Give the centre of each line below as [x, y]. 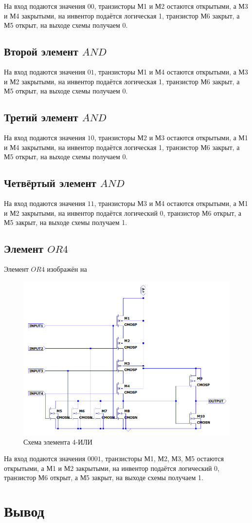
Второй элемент [41, 51]
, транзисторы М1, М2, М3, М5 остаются [162, 458]
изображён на [67, 269]
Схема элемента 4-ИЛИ [58, 442]
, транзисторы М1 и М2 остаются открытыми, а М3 [171, 6]
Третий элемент [41, 117]
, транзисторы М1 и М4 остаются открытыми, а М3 [171, 71]
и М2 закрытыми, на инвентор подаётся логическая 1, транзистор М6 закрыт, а [122, 81]
